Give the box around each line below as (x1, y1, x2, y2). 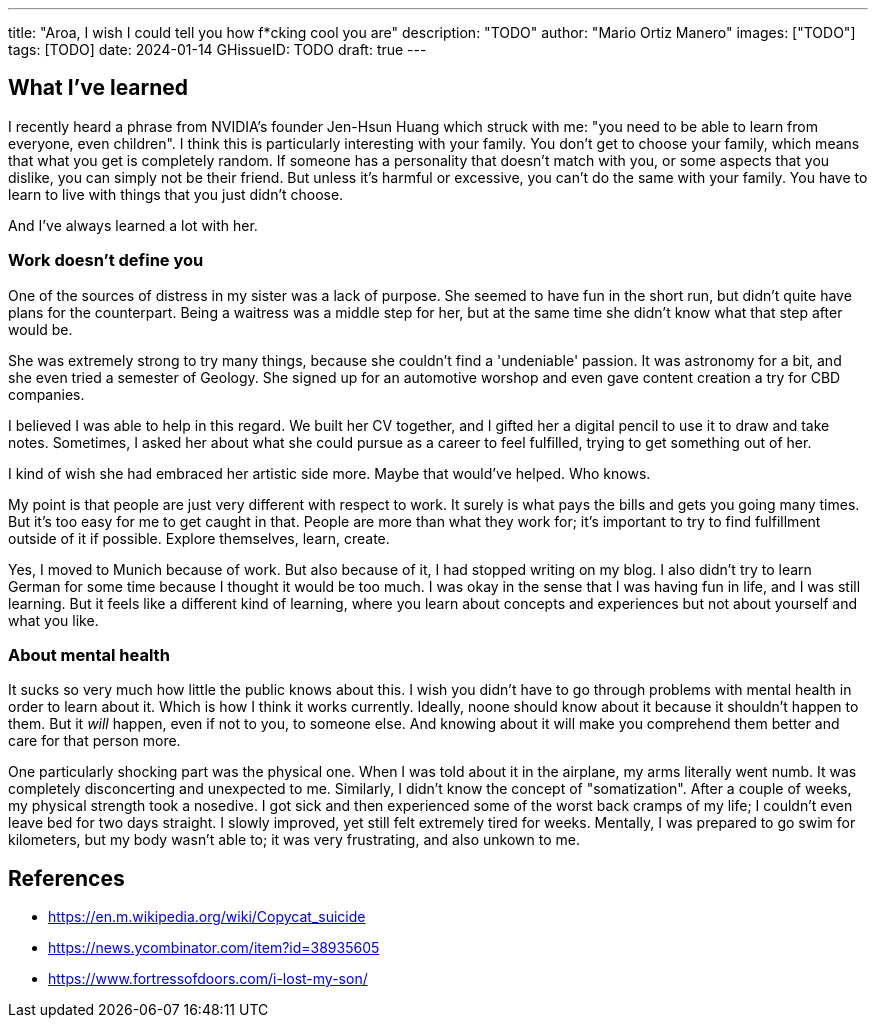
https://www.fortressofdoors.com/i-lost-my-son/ (48, 970, 368, 988)
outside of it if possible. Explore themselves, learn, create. (8, 529, 390, 547)
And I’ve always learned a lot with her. (8, 216, 258, 234)
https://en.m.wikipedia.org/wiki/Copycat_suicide (48, 908, 366, 926)
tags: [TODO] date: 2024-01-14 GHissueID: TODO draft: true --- (8, 41, 427, 58)
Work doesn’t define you (8, 250, 204, 271)
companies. (8, 385, 85, 403)
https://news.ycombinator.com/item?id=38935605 (48, 939, 380, 957)
